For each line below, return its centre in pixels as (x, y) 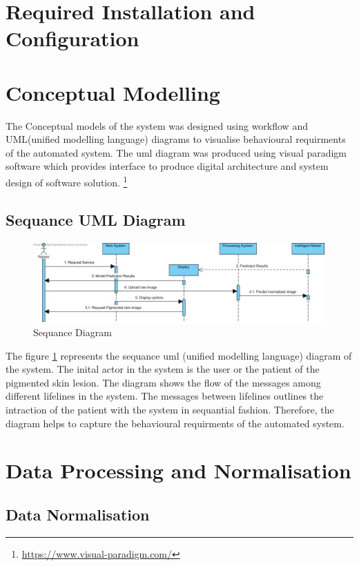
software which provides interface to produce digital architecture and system (167, 166)
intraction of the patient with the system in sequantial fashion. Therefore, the (170, 410)
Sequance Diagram (72, 332)
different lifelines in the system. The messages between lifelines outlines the (165, 396)
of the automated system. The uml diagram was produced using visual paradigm (176, 152)
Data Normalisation (78, 515)
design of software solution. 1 (67, 181)
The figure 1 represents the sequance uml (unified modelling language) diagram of (179, 355)
